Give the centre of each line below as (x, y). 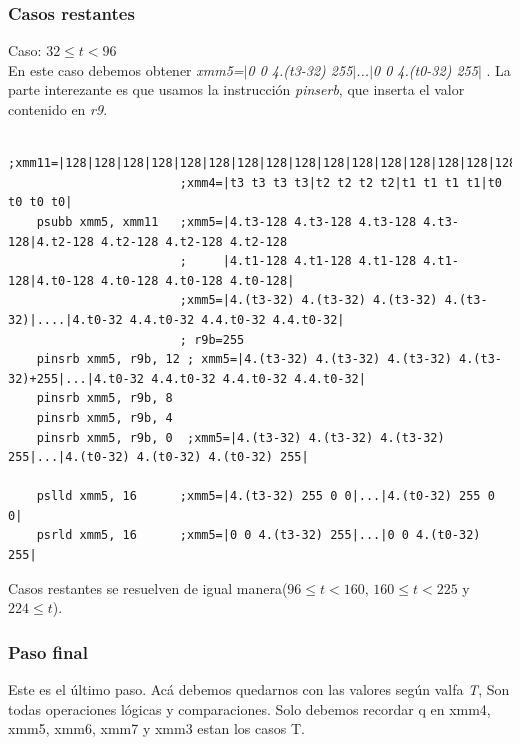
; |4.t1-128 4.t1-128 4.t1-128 (298, 261)
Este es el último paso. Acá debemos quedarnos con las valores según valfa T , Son (259, 689)
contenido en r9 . (58, 109)
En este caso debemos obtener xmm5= (126, 69)
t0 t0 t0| (40, 202)
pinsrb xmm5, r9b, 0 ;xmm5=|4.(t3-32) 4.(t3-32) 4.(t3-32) (240, 437)
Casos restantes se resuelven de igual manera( (148, 587)
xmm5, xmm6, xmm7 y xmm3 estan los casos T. (156, 728)
